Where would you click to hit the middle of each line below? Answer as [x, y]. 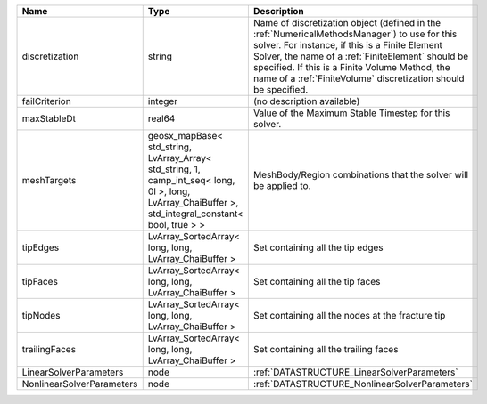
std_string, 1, [174, 169]
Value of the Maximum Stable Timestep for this [351, 113]
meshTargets [49, 180]
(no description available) [306, 101]
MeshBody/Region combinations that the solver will [360, 175]
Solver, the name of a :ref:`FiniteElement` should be [361, 56]
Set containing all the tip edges [318, 247]
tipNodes [41, 315]
